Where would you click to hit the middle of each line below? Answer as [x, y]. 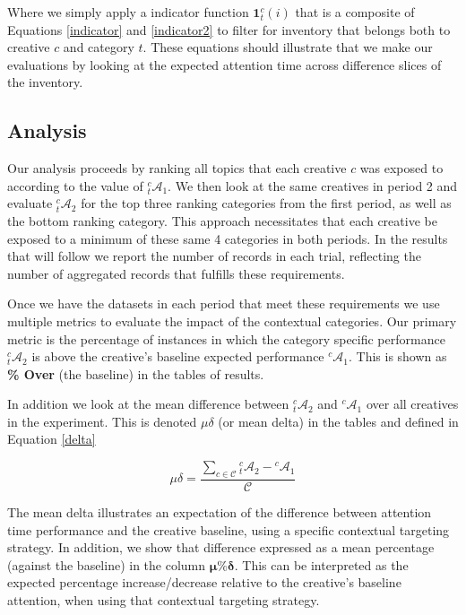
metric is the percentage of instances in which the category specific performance [226, 338]
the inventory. [45, 82]
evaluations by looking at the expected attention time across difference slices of [224, 64]
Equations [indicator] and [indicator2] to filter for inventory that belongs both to [229, 29]
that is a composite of [355, 12]
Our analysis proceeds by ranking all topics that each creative [177, 168]
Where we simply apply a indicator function [128, 12]
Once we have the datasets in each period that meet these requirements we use [224, 303]
